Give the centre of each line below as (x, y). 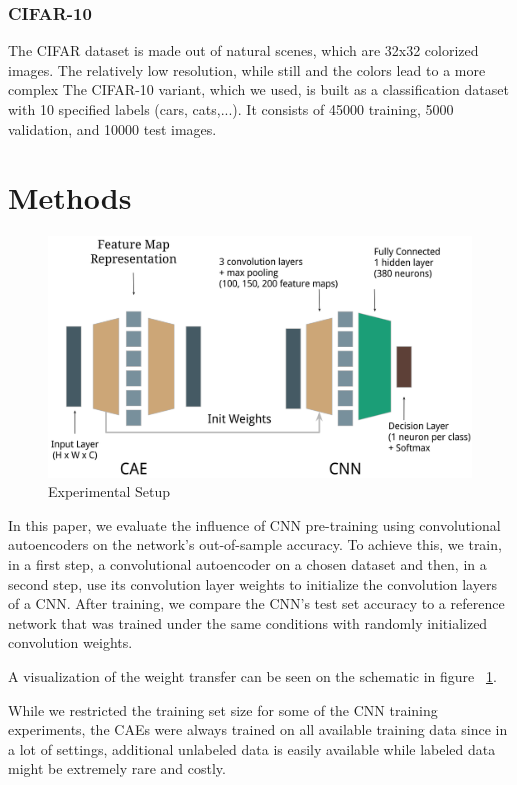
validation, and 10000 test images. (112, 128)
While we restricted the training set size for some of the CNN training (223, 709)
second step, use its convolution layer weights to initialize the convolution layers (252, 583)
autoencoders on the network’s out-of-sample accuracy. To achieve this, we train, (255, 544)
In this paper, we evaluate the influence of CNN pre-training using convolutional (254, 524)
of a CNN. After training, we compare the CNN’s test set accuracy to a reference (256, 603)
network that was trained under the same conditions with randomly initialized (248, 622)
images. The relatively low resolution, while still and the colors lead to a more (247, 69)
